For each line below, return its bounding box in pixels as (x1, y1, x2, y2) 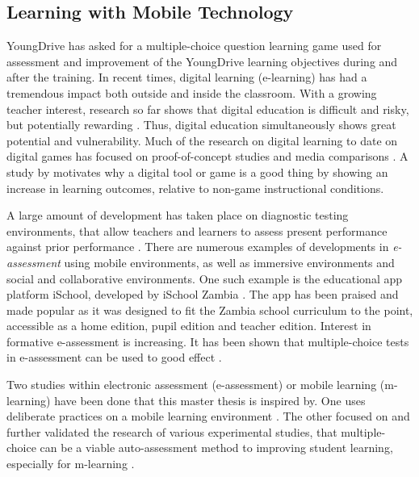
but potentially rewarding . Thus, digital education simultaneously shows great (6, 116, 396, 133)
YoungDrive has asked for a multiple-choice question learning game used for (6, 37, 382, 54)
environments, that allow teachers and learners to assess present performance (6, 222, 388, 239)
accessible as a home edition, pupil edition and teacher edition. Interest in (6, 317, 371, 334)
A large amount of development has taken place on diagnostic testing (6, 207, 349, 224)
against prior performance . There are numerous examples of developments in (6, 238, 389, 255)
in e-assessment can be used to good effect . (6, 349, 222, 366)
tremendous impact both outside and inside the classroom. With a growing (6, 84, 377, 101)
